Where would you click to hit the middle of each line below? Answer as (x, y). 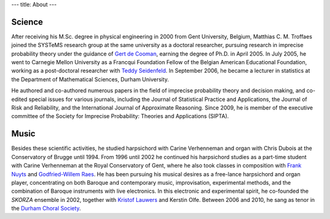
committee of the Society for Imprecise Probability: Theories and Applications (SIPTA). (120, 116)
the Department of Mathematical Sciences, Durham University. (90, 79)
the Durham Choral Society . (46, 209)
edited (19, 99)
